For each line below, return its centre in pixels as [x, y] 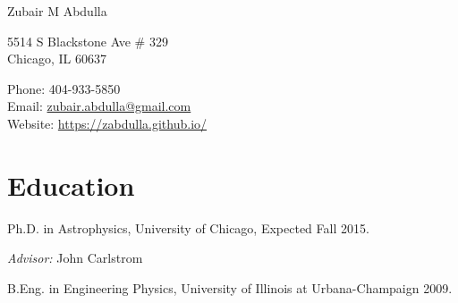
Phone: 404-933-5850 [64, 88]
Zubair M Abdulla [57, 11]
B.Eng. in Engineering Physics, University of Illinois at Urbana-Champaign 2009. [230, 287]
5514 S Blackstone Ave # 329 [88, 41]
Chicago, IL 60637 [57, 59]
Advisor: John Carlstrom [75, 258]
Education [71, 185]
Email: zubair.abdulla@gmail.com [99, 106]
